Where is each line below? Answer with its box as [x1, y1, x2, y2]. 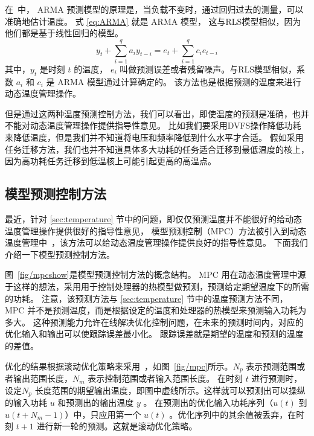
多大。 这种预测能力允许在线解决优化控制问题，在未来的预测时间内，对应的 [5, 315, 304, 328]
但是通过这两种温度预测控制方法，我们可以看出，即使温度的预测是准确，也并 [5, 107, 309, 120]
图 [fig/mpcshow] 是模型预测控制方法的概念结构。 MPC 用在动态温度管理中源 [5, 268, 306, 281]
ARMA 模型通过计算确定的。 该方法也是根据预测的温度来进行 [57, 75, 301, 88]
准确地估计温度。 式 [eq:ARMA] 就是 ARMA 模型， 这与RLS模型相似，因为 [5, 14, 301, 27]
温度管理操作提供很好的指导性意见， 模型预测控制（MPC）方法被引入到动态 [5, 224, 307, 237]
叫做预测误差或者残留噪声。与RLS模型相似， [120, 62, 297, 75]
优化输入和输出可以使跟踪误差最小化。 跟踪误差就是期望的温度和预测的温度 [5, 327, 304, 340]
